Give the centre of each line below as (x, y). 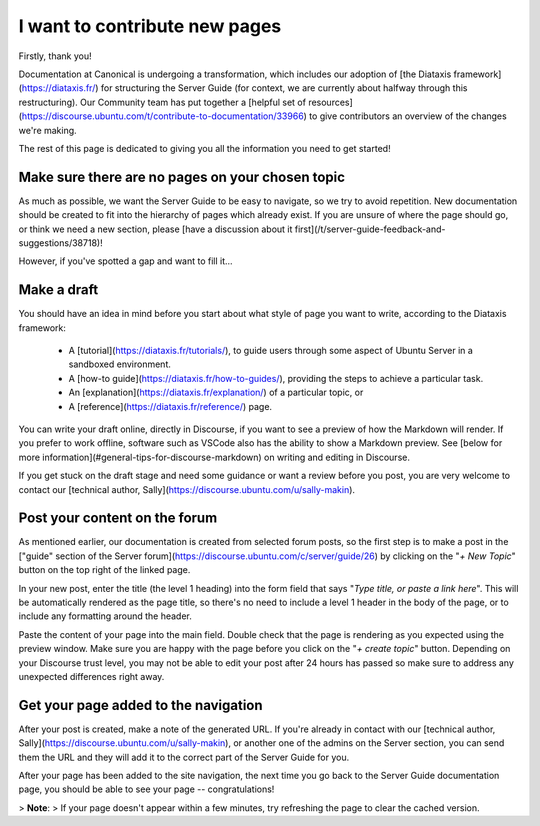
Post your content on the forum (118, 518)
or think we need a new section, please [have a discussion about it (155, 229)
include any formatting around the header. (105, 616)
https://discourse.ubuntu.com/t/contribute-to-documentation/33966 (162, 116)
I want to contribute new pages (150, 26)
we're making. (47, 130)
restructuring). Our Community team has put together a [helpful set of (162, 102)
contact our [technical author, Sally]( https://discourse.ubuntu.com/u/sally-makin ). (186, 489)
